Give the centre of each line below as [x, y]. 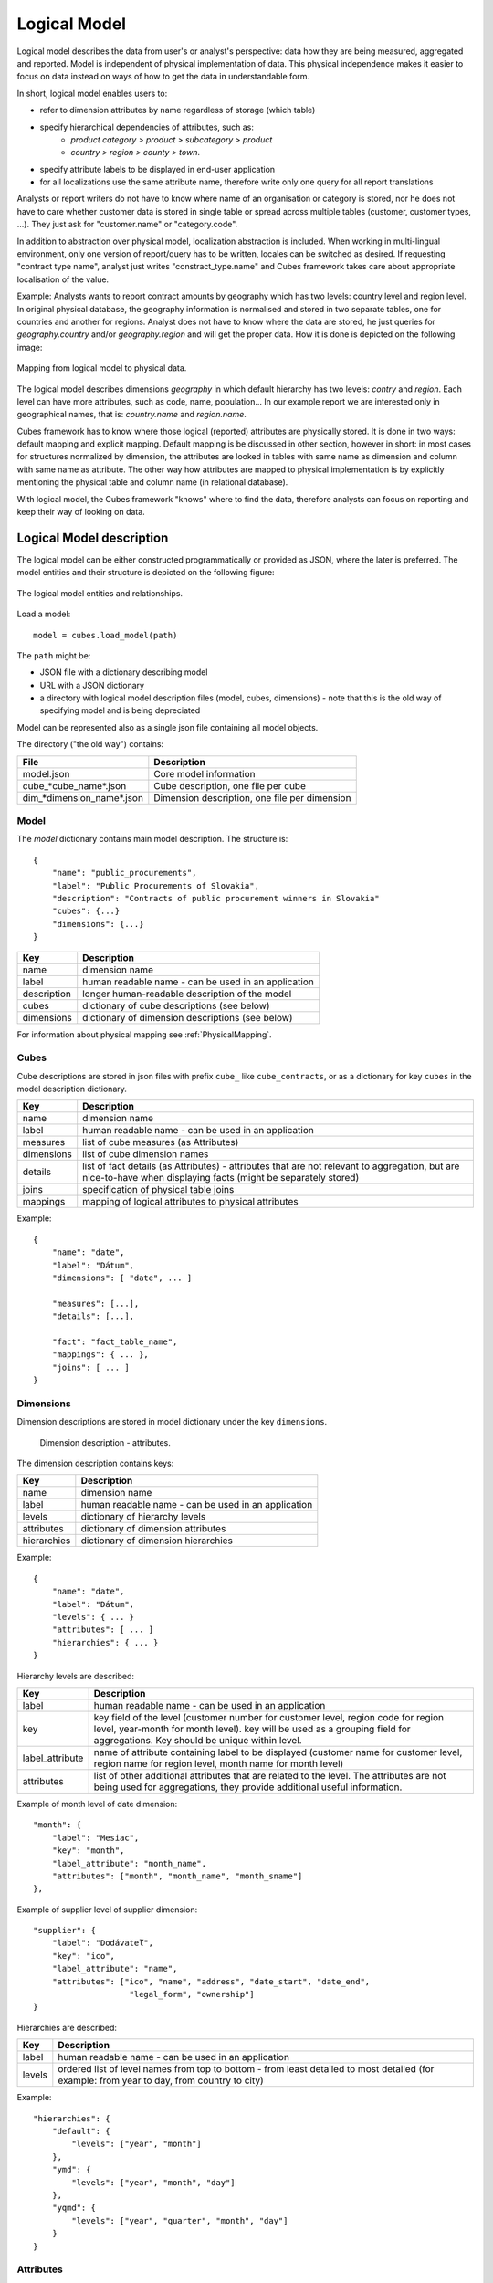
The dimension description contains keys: [95, 1463]
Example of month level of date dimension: [97, 1804]
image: [30, 347]
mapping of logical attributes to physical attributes [190, 1202]
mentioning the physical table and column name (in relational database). [152, 482]
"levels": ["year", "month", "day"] [154, 2182]
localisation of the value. [63, 279]
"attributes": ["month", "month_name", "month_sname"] [177, 1876]
